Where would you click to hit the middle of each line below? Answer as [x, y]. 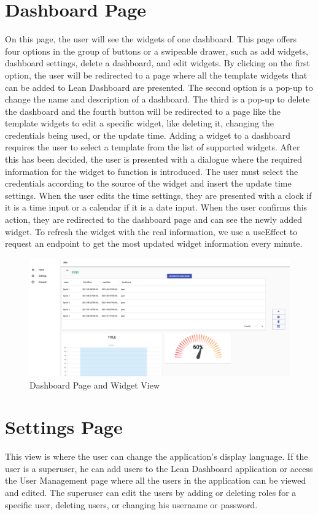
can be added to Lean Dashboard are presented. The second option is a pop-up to [159, 87]
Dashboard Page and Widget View [95, 385]
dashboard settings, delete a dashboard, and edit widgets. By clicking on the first [158, 63]
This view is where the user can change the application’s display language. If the [157, 456]
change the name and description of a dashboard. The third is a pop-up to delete [157, 99]
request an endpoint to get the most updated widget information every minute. [154, 243]
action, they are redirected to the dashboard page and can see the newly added [154, 219]
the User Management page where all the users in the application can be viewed [156, 480]
